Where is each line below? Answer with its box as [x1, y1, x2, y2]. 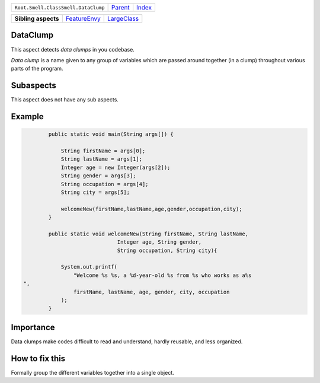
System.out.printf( [60, 264, 118, 270]
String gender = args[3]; [60, 173, 136, 179]
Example [11, 111, 44, 122]
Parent [111, 4, 130, 11]
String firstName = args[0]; [60, 147, 146, 154]
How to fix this [11, 353, 66, 363]
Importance [11, 322, 56, 332]
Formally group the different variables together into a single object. [11, 369, 174, 376]
